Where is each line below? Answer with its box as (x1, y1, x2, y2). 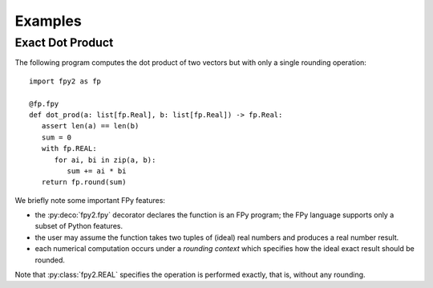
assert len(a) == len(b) (41, 121, 140, 131)
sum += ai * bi (67, 166, 127, 176)
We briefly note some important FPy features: (14, 195, 166, 205)
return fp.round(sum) (41, 177, 127, 187)
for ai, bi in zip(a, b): (54, 155, 156, 164)
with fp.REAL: (41, 144, 97, 153)
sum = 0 (41, 132, 72, 142)
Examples (14, 12, 82, 30)
